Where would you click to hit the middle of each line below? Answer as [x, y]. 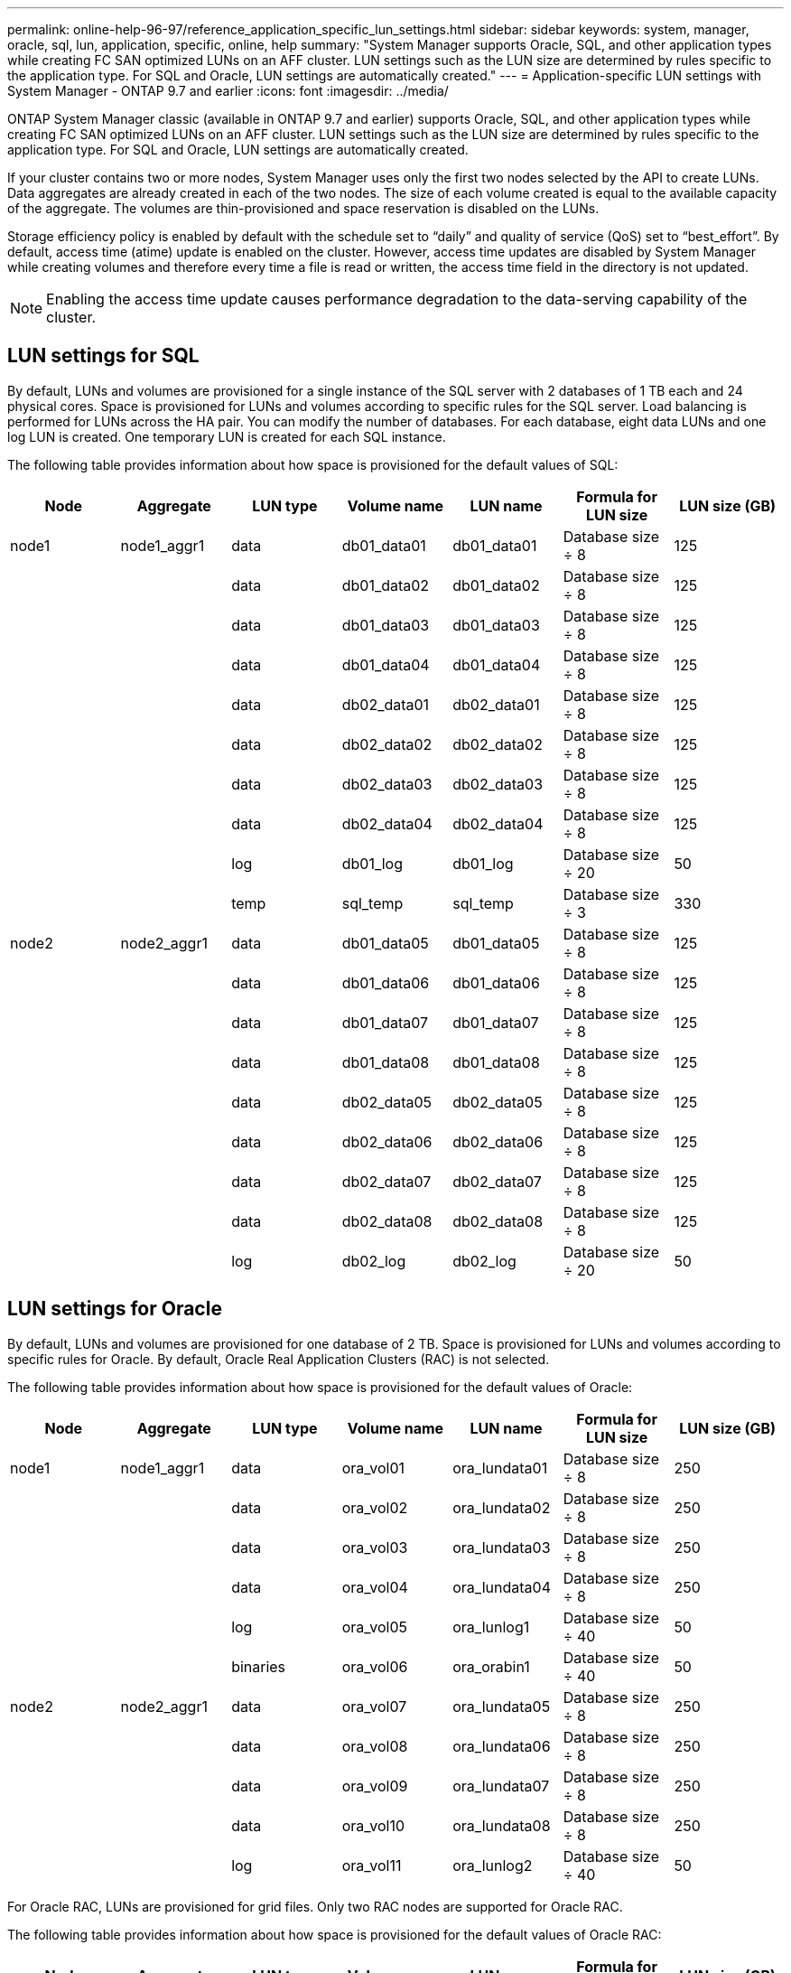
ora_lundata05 [502, 1706]
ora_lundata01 [500, 1468]
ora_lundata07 [501, 1786]
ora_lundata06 [502, 1746]
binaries [259, 1666]
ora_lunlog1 [491, 1627]
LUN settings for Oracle [115, 1309]
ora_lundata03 [502, 1547]
